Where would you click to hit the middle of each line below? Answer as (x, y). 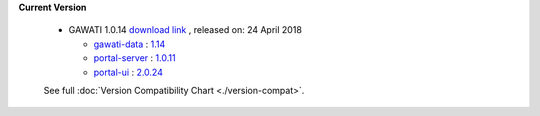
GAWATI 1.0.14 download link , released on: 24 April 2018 (185, 30)
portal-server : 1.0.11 (134, 58)
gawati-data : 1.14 (129, 44)
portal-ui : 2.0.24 (128, 72)
